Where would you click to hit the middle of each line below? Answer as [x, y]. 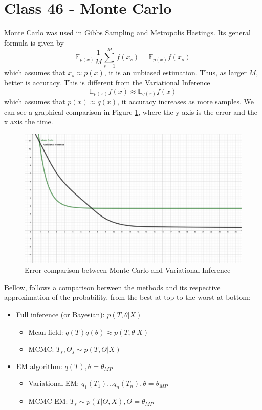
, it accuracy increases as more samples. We [185, 102]
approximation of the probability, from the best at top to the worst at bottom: [127, 297]
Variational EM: [54, 383]
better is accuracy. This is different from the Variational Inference [107, 83]
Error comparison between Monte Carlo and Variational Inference [128, 270]
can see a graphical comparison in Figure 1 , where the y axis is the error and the [131, 111]
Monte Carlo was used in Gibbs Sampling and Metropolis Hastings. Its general [127, 33]
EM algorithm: [39, 366]
